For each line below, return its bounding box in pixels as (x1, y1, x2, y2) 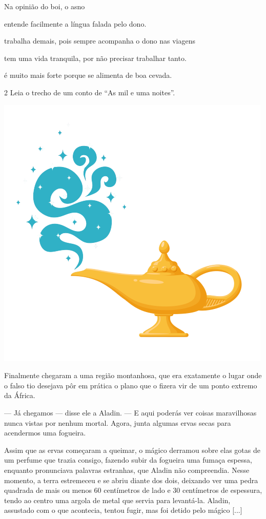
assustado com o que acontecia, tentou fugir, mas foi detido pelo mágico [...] (4, 505, 242, 515)
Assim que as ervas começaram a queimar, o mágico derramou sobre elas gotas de (4, 444, 260, 455)
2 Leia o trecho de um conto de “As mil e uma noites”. (4, 87, 175, 97)
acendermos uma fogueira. (4, 427, 86, 438)
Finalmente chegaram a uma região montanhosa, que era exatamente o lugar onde (4, 370, 262, 381)
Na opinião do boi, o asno (4, 1, 85, 11)
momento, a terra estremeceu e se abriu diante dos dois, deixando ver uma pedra (4, 474, 258, 485)
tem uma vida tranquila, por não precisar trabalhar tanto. (4, 52, 187, 63)
